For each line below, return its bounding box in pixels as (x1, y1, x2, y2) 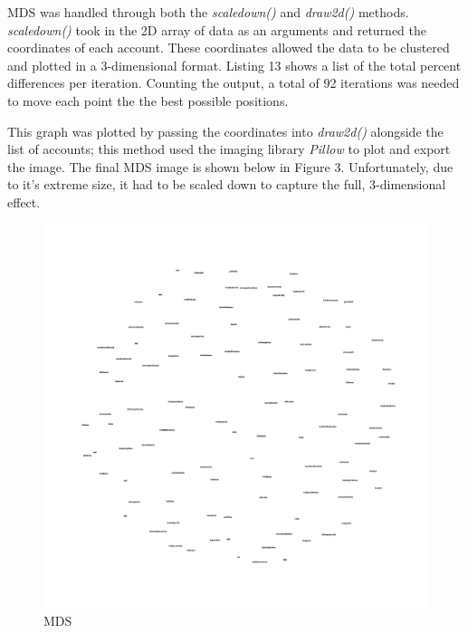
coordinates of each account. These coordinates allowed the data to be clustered (7, 38, 450, 57)
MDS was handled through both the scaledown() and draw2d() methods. (7, 3, 409, 21)
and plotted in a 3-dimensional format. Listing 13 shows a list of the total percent (7, 55, 462, 74)
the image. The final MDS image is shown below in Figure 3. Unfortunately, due (7, 157, 454, 176)
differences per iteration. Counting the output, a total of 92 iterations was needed (7, 73, 460, 92)
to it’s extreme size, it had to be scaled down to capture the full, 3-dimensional (7, 175, 446, 194)
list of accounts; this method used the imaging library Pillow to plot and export (7, 139, 451, 158)
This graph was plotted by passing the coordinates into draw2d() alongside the (7, 121, 444, 140)
